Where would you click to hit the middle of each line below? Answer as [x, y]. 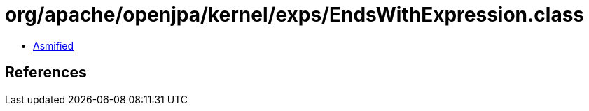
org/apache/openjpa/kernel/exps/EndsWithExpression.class [295, 15]
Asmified [54, 45]
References [46, 73]
